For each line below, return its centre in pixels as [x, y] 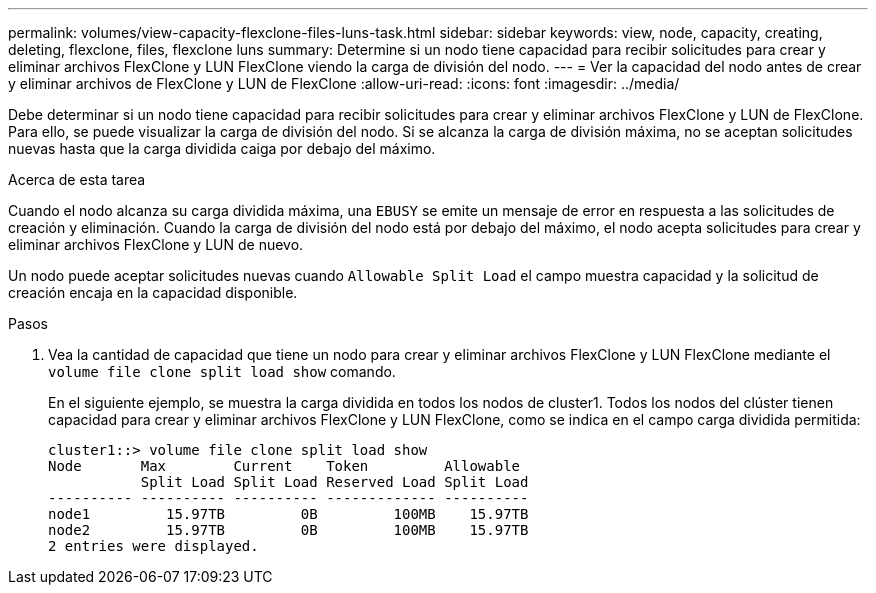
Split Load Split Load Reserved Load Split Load [334, 482]
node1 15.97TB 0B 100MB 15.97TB [288, 514]
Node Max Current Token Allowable [284, 466]
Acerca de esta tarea [77, 179]
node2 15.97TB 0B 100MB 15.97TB [288, 530]
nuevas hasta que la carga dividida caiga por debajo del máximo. [222, 148]
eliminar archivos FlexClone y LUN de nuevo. [156, 244]
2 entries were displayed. [153, 546]
